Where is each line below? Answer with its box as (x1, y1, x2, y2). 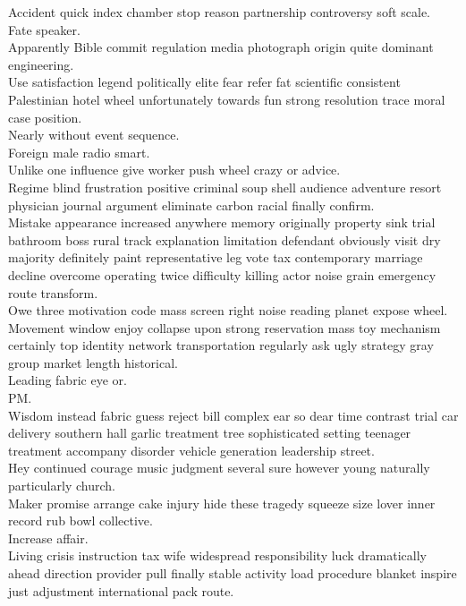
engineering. (8, 55, 74, 73)
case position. (8, 107, 82, 126)
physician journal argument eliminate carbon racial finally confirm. (8, 195, 375, 214)
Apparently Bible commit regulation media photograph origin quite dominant (8, 38, 434, 56)
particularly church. (8, 476, 115, 495)
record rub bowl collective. (8, 511, 153, 530)
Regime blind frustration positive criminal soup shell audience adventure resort (8, 177, 442, 196)
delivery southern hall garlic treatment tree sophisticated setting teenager (8, 423, 411, 442)
